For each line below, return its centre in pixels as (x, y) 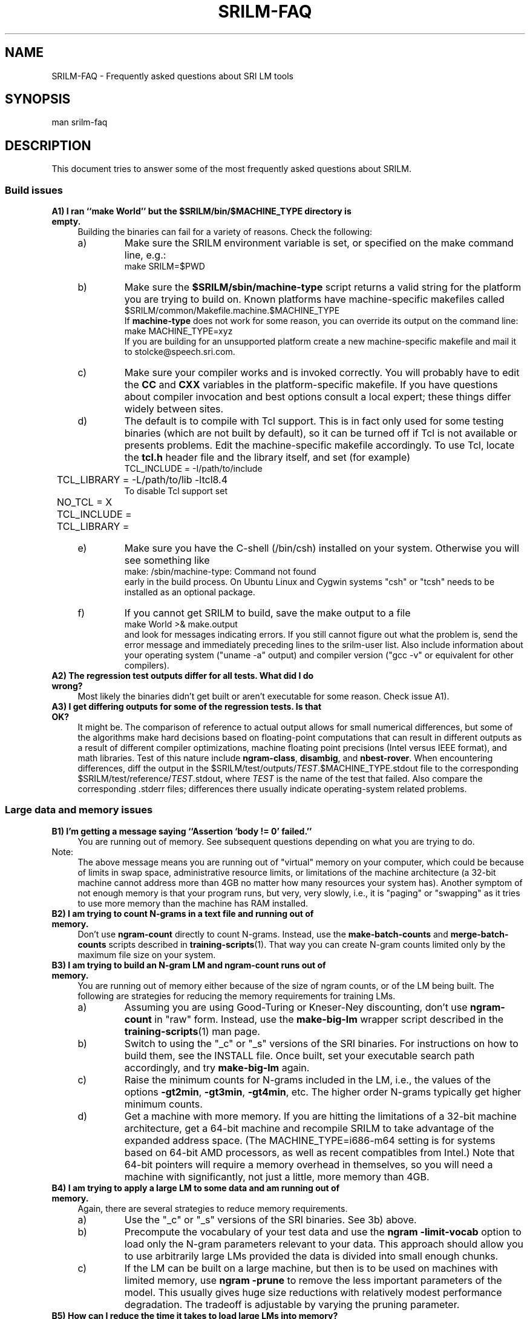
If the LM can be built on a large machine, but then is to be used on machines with (311, 1268)
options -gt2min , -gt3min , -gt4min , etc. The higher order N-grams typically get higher (323, 1092)
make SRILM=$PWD (165, 266)
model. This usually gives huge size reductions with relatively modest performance (313, 1292)
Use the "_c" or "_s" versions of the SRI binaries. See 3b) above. (270, 1219)
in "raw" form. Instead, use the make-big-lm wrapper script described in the (329, 1019)
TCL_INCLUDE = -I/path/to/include (193, 469)
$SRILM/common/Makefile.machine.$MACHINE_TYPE (232, 311)
